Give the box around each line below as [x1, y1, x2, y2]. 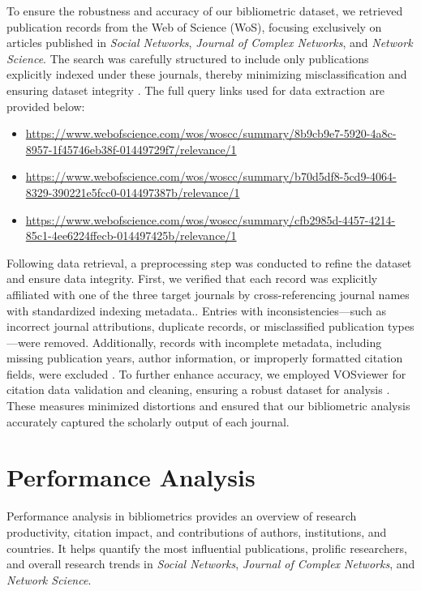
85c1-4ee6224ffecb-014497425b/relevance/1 [25, 227, 237, 244]
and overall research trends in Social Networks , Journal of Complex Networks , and [6, 555, 415, 572]
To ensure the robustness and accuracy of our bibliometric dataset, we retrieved [6, 2, 403, 19]
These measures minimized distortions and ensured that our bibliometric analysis [6, 397, 410, 414]
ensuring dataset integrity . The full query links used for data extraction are [6, 81, 385, 98]
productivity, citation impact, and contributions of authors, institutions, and [6, 523, 387, 540]
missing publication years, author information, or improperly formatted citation [6, 349, 403, 366]
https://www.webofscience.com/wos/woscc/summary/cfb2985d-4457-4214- [25, 211, 396, 228]
